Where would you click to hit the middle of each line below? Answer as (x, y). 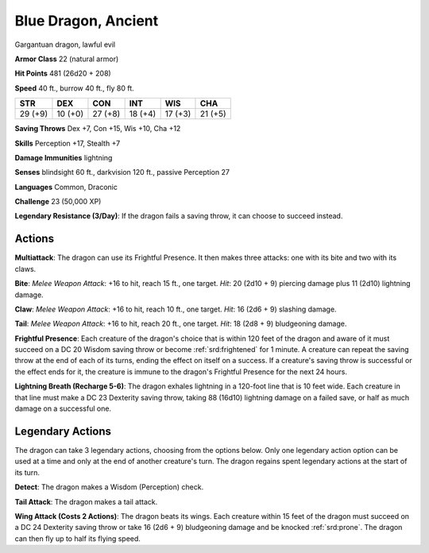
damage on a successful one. (63, 408)
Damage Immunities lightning (64, 157)
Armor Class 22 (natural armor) (67, 59)
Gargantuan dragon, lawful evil (65, 44)
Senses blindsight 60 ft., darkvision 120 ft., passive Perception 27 (122, 172)
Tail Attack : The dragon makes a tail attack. (86, 501)
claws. (25, 269)
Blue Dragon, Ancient (87, 21)
